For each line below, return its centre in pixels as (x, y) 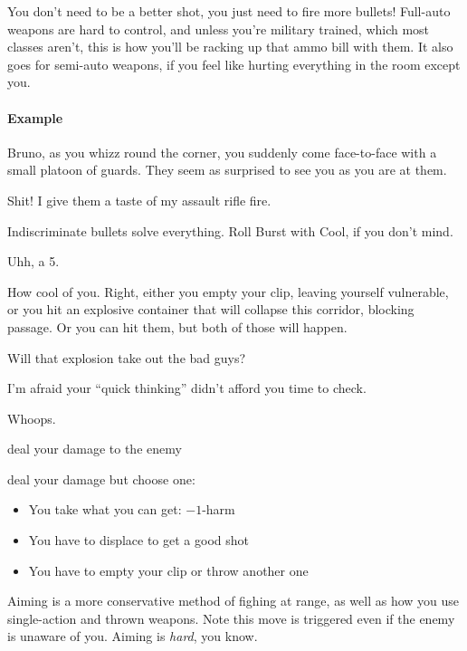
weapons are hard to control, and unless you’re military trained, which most (219, 29)
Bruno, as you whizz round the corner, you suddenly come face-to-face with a (222, 152)
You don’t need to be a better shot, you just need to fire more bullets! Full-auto (229, 11)
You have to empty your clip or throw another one (168, 570)
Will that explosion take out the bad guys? (127, 357)
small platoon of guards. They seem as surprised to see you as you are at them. (227, 170)
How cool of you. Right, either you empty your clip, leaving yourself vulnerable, (228, 291)
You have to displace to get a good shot (138, 540)
